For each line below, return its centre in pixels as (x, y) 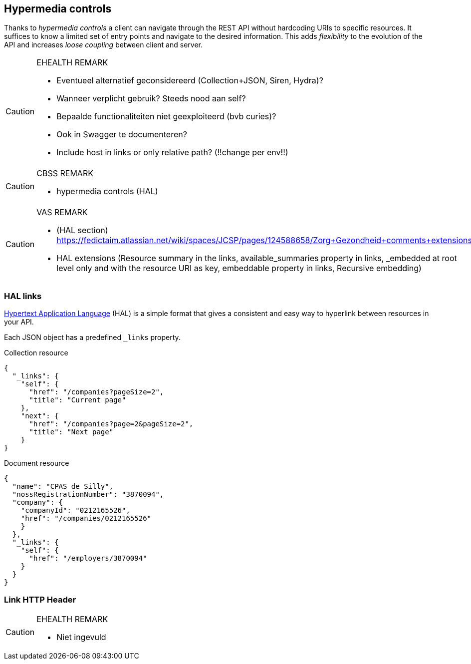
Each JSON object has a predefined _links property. (92, 337)
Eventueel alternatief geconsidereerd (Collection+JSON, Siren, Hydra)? (190, 81)
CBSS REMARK (65, 173)
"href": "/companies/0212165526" (86, 518)
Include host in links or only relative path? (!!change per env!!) (172, 153)
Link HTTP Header (40, 599)
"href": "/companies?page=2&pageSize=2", (111, 424)
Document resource (37, 463)
